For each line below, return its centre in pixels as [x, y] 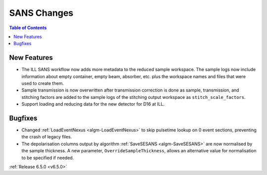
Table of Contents [28, 28]
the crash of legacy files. [47, 137]
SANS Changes [41, 13]
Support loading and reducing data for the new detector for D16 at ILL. [93, 104]
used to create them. [43, 84]
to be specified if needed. [48, 158]
